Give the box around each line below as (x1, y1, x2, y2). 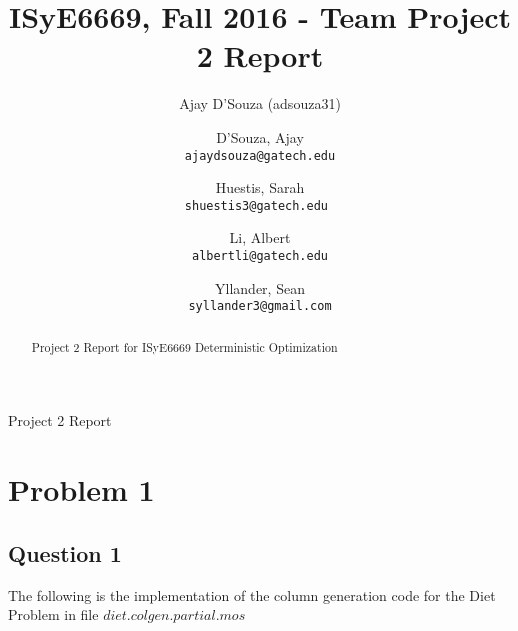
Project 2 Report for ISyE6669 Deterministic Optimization (31, 338, 338, 355)
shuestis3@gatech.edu (184, 198, 329, 213)
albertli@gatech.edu (191, 249, 329, 263)
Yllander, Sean (215, 277, 305, 298)
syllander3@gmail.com (188, 299, 332, 314)
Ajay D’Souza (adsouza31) (179, 93, 341, 114)
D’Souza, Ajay (216, 126, 304, 147)
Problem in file (8, 604, 99, 625)
